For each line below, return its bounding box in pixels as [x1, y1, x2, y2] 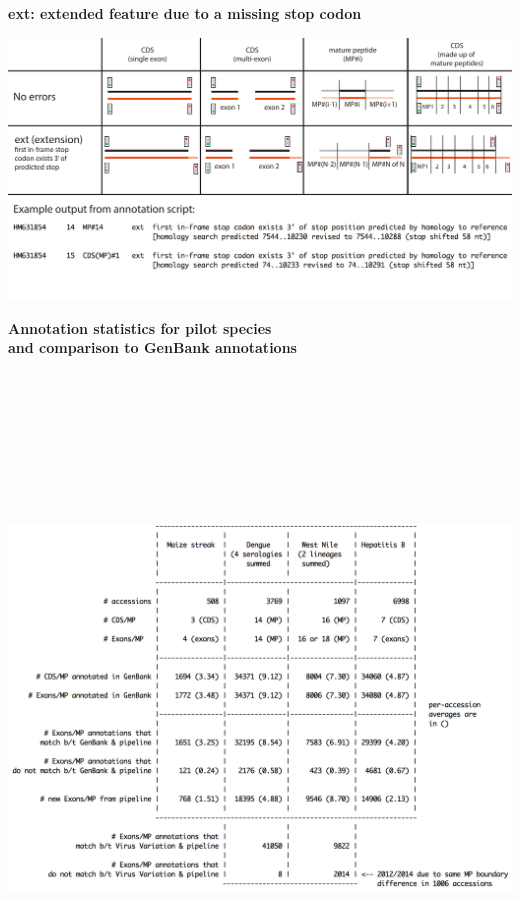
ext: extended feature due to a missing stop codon [8, 3, 362, 23]
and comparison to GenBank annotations [8, 337, 297, 358]
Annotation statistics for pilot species [8, 317, 272, 338]
